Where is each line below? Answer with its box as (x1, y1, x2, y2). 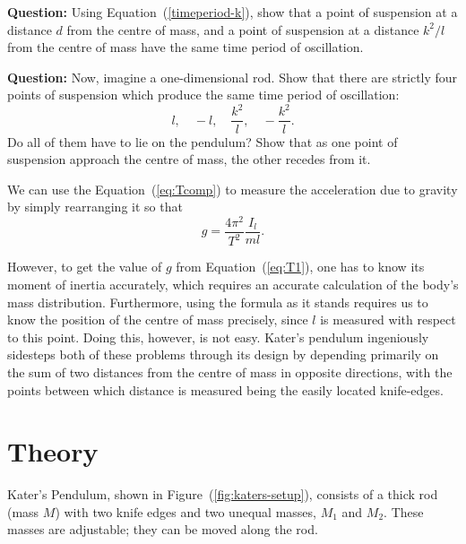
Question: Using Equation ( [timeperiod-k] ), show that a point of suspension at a (7, 3, 458, 21)
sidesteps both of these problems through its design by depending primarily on (7, 345, 439, 364)
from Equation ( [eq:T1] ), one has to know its (176, 257, 425, 276)
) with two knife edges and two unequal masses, (55, 502, 316, 521)
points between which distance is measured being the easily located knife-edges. (7, 380, 444, 399)
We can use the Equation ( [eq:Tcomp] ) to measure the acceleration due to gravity (7, 179, 458, 198)
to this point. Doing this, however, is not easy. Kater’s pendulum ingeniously (7, 327, 429, 346)
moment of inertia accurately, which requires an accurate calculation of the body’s (7, 274, 459, 293)
